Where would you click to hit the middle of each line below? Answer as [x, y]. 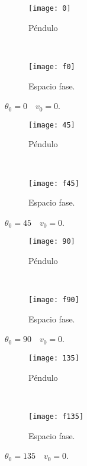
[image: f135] [56, 416]
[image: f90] [54, 300]
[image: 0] [50, 8]
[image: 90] [52, 242]
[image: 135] [54, 358]
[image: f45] [54, 183]
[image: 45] [52, 125]
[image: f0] [52, 66]
